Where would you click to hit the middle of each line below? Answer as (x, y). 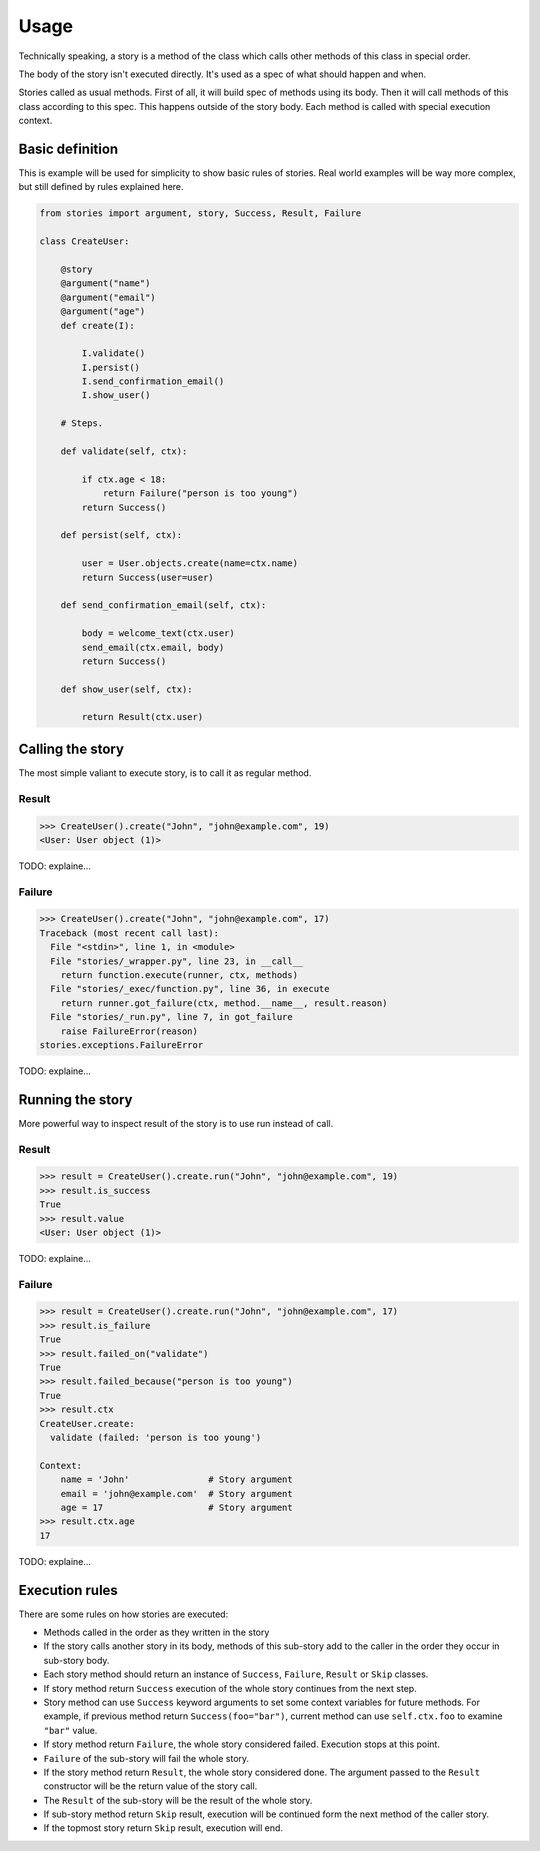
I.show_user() (116, 395)
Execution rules (68, 1590)
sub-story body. (76, 1660)
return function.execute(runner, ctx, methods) (179, 974)
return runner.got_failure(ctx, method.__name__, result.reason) (224, 1003)
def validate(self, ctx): (124, 451)
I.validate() (113, 353)
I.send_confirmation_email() (153, 381)
